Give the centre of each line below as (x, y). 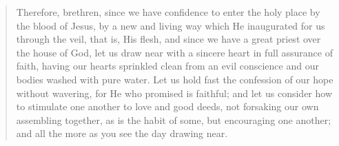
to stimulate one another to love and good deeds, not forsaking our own (167, 106)
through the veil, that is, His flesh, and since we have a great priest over (168, 39)
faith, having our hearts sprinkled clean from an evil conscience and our (167, 66)
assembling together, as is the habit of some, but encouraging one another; (174, 119)
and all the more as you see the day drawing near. (122, 133)
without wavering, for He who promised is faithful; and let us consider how (174, 93)
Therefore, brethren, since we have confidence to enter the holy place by (168, 12)
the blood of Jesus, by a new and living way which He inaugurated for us (171, 25)
